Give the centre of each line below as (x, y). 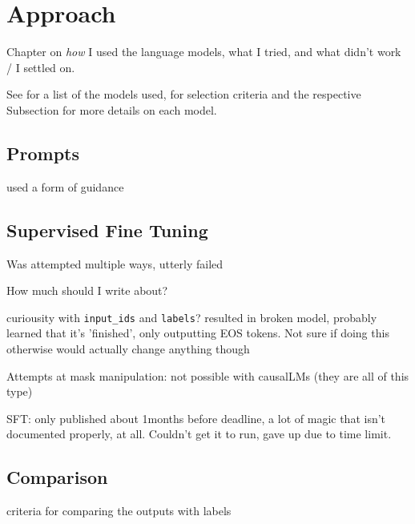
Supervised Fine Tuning (107, 230)
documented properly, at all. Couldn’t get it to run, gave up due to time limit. (199, 434)
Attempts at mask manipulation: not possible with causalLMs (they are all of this (208, 375)
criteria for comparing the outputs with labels (119, 511)
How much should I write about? (87, 290)
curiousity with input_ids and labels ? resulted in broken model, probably (192, 317)
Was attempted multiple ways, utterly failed (115, 263)
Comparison (57, 477)
